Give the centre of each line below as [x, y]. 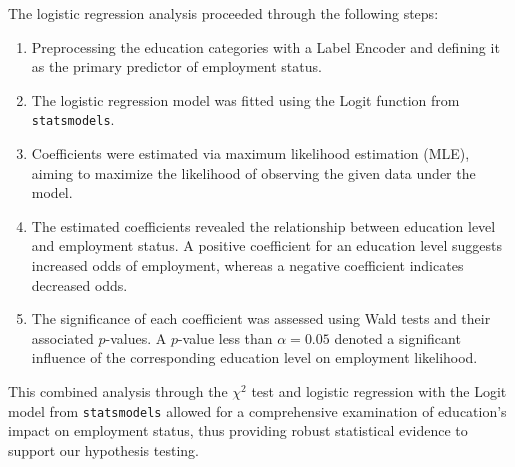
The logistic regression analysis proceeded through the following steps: [223, 13]
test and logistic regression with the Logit [379, 390]
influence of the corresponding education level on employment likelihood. [254, 357]
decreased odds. [79, 284]
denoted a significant [397, 337]
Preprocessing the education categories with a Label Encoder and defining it [265, 46]
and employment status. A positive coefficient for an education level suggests [267, 245]
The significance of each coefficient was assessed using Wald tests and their [261, 318]
